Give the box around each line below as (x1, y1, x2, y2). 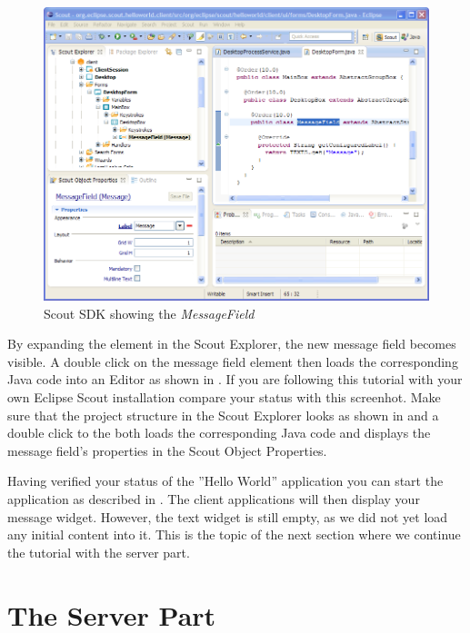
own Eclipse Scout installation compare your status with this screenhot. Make (7, 388, 441, 407)
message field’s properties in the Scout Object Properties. (7, 440, 327, 460)
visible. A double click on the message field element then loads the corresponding (7, 351, 458, 371)
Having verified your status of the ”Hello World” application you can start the (7, 471, 444, 490)
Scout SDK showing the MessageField (44, 303, 255, 322)
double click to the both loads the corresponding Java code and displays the (7, 423, 431, 442)
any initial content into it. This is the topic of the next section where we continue (7, 525, 461, 544)
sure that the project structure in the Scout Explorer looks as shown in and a (7, 405, 439, 424)
